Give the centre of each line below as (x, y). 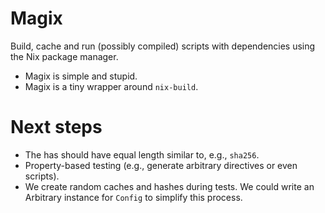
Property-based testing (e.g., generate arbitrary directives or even (161, 165)
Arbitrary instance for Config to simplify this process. (133, 197)
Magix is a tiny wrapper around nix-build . (111, 86)
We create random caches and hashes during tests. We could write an (169, 186)
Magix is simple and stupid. (81, 76)
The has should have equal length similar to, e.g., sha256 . (142, 154)
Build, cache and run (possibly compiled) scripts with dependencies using (163, 46)
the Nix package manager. (64, 56)
